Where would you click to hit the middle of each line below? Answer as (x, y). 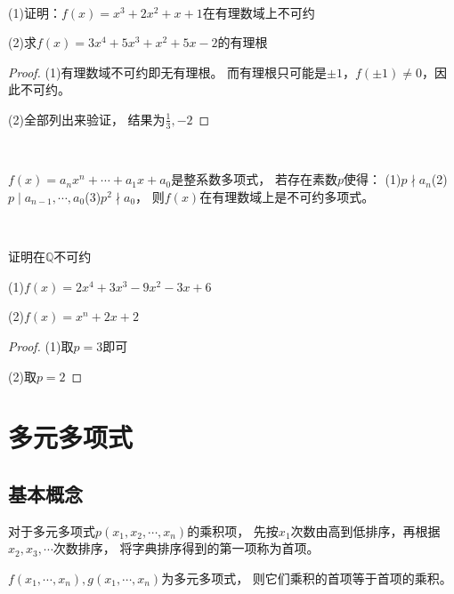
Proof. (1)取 (41, 345)
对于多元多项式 (52, 530)
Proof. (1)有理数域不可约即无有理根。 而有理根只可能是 (168, 72)
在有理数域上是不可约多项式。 (287, 196)
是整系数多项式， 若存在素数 (254, 179)
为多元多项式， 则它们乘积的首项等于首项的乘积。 (307, 578)
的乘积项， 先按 (233, 530)
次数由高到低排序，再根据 (365, 530)
